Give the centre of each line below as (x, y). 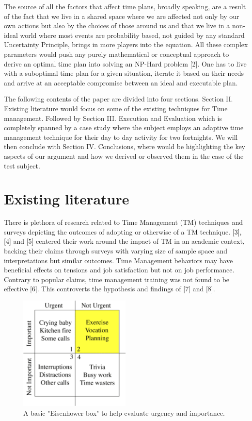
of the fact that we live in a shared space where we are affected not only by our (122, 16)
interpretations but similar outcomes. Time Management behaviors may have (118, 260)
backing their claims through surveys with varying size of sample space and (116, 251)
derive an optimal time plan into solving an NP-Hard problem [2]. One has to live (125, 63)
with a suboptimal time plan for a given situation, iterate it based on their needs (124, 73)
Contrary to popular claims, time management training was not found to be (117, 279)
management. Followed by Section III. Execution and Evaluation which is (113, 118)
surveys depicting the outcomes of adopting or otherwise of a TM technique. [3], (123, 231)
